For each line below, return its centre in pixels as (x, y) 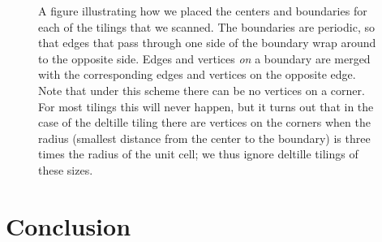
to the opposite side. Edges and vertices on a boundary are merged (204, 58)
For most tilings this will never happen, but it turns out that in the (206, 106)
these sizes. (66, 169)
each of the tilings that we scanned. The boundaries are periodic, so (206, 26)
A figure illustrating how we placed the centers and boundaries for (203, 11)
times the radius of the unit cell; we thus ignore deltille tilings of (198, 154)
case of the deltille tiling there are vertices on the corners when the (204, 122)
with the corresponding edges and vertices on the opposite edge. (197, 74)
